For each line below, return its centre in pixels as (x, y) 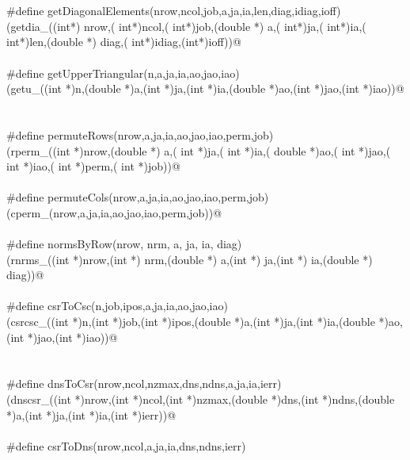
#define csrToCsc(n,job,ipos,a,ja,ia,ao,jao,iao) (117, 306)
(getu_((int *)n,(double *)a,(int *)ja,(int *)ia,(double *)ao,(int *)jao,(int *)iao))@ (205, 88)
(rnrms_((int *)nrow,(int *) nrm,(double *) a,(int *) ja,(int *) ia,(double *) (190, 259)
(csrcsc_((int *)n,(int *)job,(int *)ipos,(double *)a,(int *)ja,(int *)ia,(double (191, 322)
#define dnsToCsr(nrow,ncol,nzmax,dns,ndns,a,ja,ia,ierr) (144, 383)
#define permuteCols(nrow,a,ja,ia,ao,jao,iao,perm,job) (138, 197)
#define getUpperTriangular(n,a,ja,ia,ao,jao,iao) (123, 73)
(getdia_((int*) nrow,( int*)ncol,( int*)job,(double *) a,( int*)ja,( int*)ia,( (186, 26)
